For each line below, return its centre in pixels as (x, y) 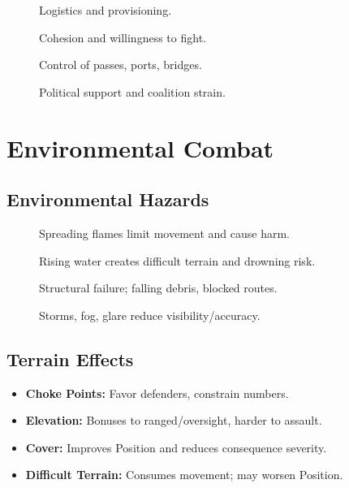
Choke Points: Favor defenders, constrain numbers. (157, 393)
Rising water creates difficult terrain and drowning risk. (177, 260)
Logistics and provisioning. (106, 10)
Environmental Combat (140, 147)
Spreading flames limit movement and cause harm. (164, 233)
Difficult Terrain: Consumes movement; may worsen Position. (184, 475)
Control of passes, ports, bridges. (121, 65)
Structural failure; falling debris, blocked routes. (158, 288)
